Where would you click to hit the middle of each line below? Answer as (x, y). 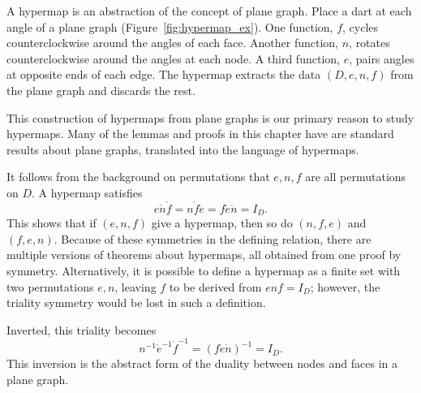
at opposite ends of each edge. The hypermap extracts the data (164, 74)
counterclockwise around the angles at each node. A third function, (173, 58)
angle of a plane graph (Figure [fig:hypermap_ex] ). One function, (170, 26)
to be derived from (215, 286)
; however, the (345, 286)
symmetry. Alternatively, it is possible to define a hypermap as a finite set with (204, 270)
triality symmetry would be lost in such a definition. (136, 302)
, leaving (135, 286)
